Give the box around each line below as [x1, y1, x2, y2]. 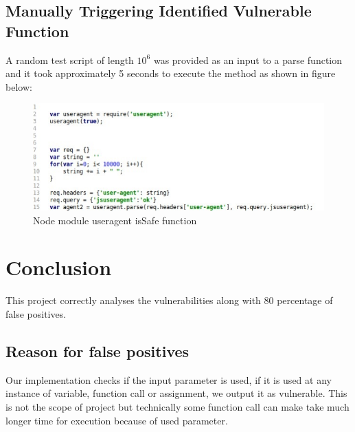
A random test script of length [5, 52, 134, 67]
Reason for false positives [5, 340, 190, 361]
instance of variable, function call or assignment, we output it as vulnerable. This [5, 386, 347, 400]
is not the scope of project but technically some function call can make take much [5, 399, 350, 413]
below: [5, 79, 32, 94]
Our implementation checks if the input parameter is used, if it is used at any [5, 372, 332, 387]
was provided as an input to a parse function [153, 52, 343, 67]
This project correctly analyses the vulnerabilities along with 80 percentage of [5, 293, 333, 307]
